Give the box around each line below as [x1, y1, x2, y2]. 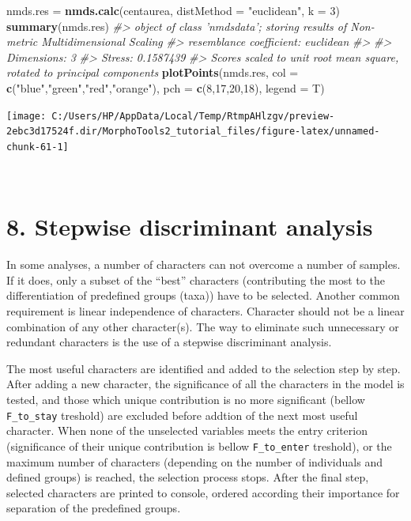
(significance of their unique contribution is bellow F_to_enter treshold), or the [6, 437, 392, 454]
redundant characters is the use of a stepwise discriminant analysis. [6, 334, 332, 350]
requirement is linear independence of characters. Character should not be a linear [6, 303, 405, 319]
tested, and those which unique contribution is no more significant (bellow [6, 391, 365, 407]
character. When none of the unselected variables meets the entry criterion [6, 422, 368, 439]
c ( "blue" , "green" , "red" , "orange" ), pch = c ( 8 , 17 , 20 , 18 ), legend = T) [6, 79, 325, 96]
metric [6, 33, 38, 50]
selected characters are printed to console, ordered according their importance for [6, 484, 400, 500]
